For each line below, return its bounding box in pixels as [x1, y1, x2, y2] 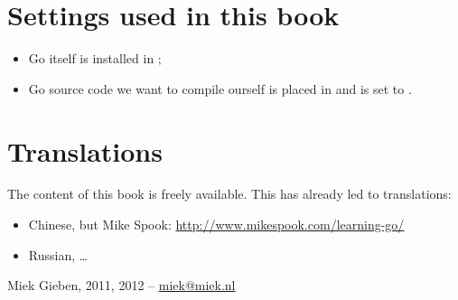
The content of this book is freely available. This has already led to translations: [7, 184, 452, 203]
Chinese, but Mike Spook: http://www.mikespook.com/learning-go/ [28, 215, 405, 234]
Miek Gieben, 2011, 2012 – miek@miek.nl [7, 276, 236, 295]
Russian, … [28, 245, 89, 264]
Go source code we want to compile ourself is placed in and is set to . [28, 79, 412, 98]
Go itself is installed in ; [28, 49, 162, 68]
